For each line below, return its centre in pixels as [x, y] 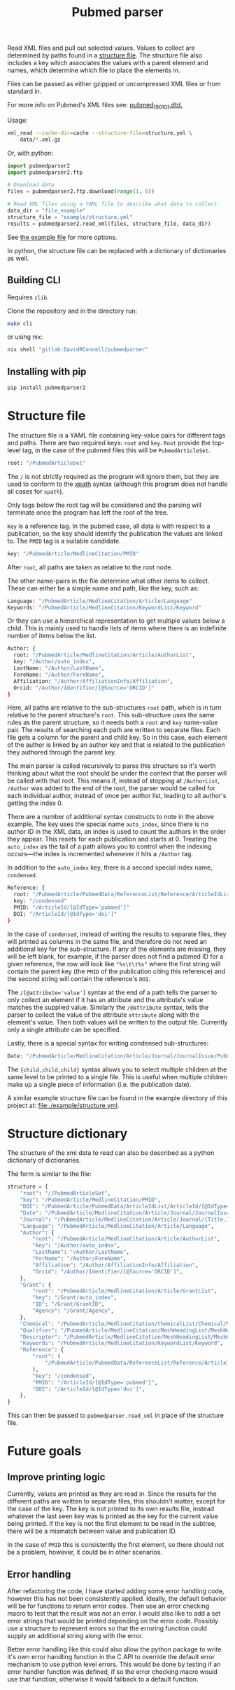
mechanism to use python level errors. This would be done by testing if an [114, 1664]
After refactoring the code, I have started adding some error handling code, [116, 1591]
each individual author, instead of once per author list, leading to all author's [117, 796]
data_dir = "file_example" [47, 211]
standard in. [24, 91]
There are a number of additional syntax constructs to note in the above [111, 817]
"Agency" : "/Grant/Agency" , [73, 1311]
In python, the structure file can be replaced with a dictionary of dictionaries [117, 250]
